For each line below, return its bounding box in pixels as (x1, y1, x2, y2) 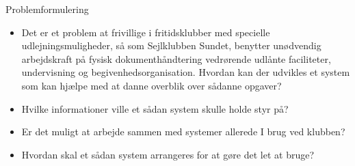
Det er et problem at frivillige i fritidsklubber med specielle (21, 25, 270, 39)
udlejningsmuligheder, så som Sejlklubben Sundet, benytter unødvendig (21, 38, 321, 53)
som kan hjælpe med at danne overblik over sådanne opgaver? (21, 78, 282, 92)
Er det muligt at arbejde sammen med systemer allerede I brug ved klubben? (21, 124, 345, 139)
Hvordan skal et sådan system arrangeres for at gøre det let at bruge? (21, 147, 315, 161)
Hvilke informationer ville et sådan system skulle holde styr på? (21, 101, 289, 115)
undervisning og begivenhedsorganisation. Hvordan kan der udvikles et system (21, 65, 350, 79)
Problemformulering (5, 2, 89, 16)
